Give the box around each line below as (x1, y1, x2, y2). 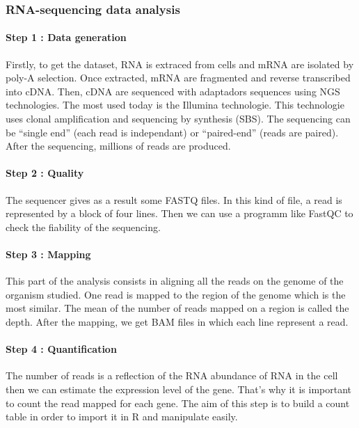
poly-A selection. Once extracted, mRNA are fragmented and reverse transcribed (6, 70, 351, 85)
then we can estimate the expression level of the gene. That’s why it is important (6, 381, 352, 396)
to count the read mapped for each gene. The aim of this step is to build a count (6, 395, 350, 410)
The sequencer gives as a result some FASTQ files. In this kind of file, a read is (6, 192, 342, 207)
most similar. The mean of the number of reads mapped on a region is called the (6, 301, 349, 315)
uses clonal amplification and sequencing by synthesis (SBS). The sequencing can (6, 111, 351, 126)
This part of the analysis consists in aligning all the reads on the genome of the (6, 274, 344, 288)
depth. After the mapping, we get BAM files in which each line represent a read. (6, 314, 349, 328)
